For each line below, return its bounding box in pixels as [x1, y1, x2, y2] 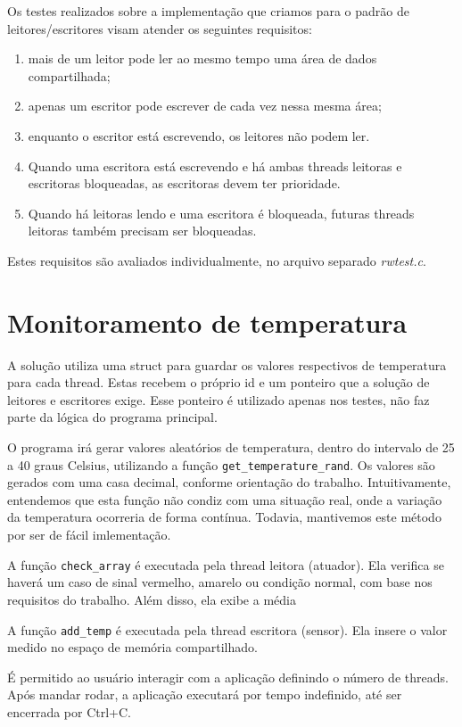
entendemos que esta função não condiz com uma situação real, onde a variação [7, 490, 442, 508]
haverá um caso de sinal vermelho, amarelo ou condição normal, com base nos [7, 573, 433, 591]
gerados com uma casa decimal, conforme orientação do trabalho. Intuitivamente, [7, 473, 451, 492]
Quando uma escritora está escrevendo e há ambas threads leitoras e [28, 156, 402, 175]
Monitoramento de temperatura [7, 303, 408, 340]
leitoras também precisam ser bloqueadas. [28, 221, 257, 240]
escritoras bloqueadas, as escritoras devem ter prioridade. [28, 174, 341, 193]
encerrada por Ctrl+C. [7, 702, 132, 721]
